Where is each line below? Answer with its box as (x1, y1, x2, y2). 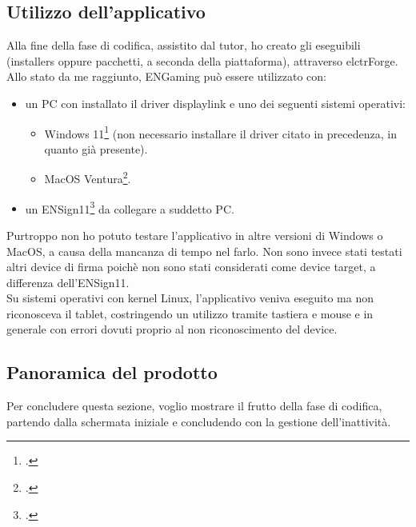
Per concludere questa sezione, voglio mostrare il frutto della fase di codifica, (6, 397, 382, 414)
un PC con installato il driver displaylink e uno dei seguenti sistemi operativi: (25, 94, 406, 111)
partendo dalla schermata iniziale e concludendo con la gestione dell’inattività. (6, 413, 391, 429)
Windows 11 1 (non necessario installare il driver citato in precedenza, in (44, 122, 397, 142)
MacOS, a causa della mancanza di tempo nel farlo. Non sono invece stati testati (6, 242, 402, 259)
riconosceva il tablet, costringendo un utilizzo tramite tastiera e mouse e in (6, 305, 374, 321)
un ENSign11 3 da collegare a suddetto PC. (25, 198, 234, 217)
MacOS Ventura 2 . (44, 168, 131, 187)
